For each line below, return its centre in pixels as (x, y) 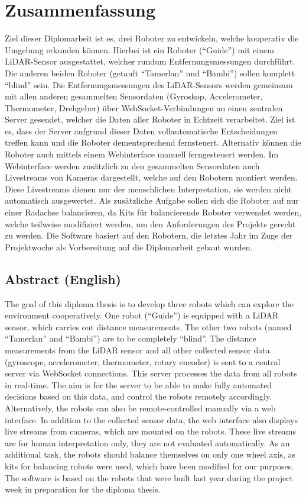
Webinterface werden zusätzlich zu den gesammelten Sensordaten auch (132, 165)
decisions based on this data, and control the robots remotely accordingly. (139, 396)
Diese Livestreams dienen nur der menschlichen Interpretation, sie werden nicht (148, 189)
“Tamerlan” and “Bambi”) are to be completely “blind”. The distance (131, 338)
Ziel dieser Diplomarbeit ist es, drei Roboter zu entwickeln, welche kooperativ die (152, 38)
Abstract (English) (63, 279)
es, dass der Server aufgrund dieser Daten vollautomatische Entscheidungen (141, 131)
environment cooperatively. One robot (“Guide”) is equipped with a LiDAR (142, 315)
